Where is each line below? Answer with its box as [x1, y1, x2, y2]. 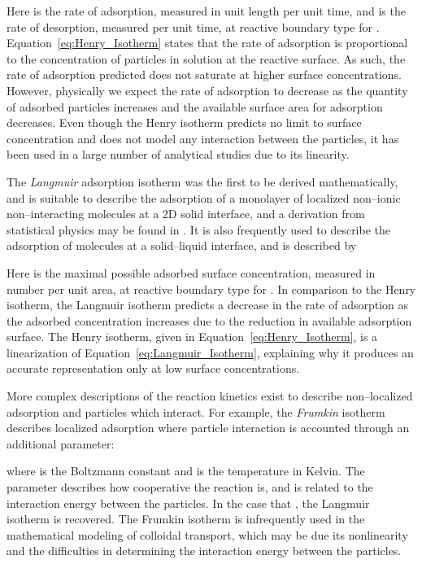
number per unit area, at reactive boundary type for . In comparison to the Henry [7, 280, 416, 297]
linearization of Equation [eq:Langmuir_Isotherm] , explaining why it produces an [7, 343, 414, 361]
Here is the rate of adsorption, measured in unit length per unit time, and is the [7, 2, 406, 19]
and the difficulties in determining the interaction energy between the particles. [7, 542, 402, 559]
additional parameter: [7, 435, 115, 452]
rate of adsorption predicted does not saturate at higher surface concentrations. [7, 66, 402, 83]
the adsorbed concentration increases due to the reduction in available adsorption [7, 312, 412, 329]
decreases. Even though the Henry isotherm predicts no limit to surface [7, 114, 362, 131]
